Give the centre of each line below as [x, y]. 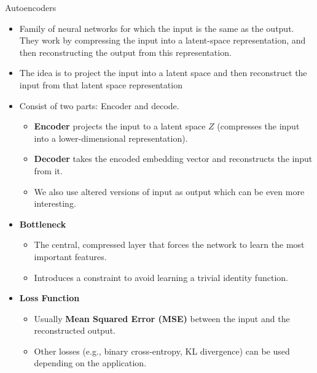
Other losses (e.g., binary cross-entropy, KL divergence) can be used [162, 351]
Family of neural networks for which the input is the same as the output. [157, 28]
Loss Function [49, 298]
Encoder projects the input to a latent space [120, 126]
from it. [48, 170]
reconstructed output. [75, 330]
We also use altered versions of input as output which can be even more [169, 191]
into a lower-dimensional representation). [111, 138]
